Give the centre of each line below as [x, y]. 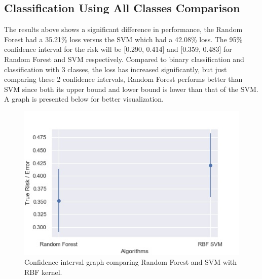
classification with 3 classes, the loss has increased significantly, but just [116, 69]
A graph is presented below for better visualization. [84, 99]
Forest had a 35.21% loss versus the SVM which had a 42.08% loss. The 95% [123, 39]
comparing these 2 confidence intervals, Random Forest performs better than [123, 79]
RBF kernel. [43, 272]
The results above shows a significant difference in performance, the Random [123, 29]
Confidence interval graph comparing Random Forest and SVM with [131, 262]
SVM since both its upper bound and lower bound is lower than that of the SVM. [131, 89]
